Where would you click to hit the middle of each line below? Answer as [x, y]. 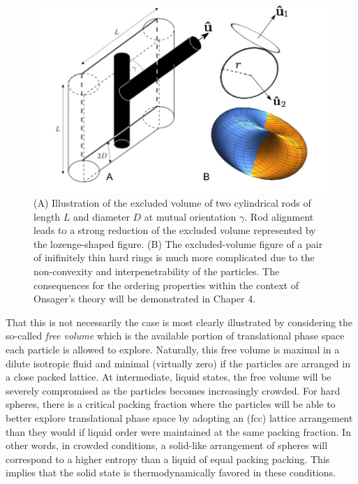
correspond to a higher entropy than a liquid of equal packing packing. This [168, 459]
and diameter [102, 216]
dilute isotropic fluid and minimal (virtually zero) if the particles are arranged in [178, 363]
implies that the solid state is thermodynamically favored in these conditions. [171, 472]
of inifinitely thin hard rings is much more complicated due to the [174, 257]
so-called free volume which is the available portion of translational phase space [175, 336]
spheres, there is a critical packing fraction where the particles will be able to [171, 404]
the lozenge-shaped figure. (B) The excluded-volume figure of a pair [178, 243]
